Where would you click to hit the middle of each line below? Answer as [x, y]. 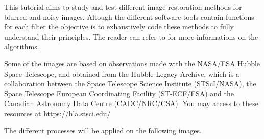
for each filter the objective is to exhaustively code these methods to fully [119, 27]
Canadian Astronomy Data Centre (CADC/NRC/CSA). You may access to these [131, 103]
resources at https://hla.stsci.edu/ [57, 113]
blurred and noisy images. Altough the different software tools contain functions [129, 16]
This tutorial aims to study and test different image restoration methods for [123, 7]
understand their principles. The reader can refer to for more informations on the [131, 36]
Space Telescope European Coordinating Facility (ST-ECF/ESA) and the [119, 93]
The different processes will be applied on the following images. [103, 130]
